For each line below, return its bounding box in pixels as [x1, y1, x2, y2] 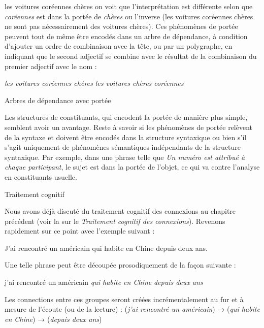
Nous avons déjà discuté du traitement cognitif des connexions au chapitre [5, 206, 236, 216]
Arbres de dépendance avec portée [5, 94, 111, 105]
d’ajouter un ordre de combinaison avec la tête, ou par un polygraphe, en [5, 41, 233, 51]
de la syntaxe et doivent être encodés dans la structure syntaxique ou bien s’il [5, 132, 247, 142]
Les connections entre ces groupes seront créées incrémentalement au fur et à [5, 293, 244, 304]
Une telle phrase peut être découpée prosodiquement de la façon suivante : [5, 259, 236, 270]
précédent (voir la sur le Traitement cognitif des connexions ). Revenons [5, 215, 225, 226]
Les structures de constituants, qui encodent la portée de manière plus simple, [5, 112, 248, 122]
